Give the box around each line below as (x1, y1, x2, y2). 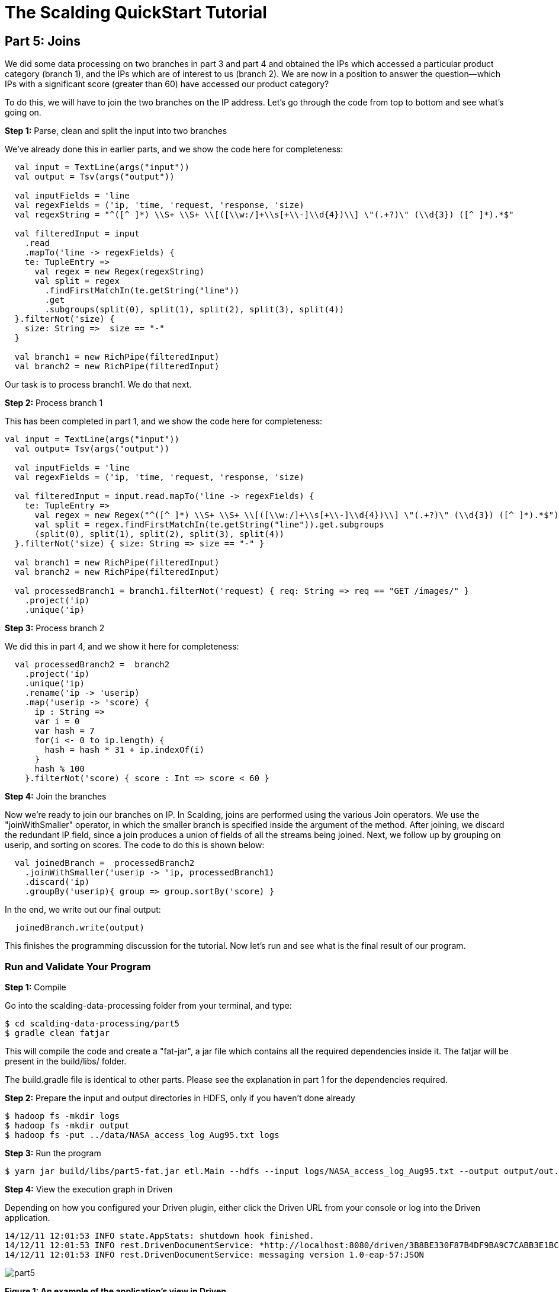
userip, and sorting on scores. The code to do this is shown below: (5, 840, 265, 850)
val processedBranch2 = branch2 (14, 660, 170, 670)
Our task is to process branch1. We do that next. (5, 379, 192, 390)
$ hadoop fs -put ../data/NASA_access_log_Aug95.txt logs (5, 1130, 279, 1140)
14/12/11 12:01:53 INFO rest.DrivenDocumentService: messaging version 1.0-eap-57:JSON (5, 1249, 425, 1259)
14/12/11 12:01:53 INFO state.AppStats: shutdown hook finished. (5, 1230, 314, 1240)
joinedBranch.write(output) (14, 923, 145, 933)
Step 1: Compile (5, 981, 66, 992)
